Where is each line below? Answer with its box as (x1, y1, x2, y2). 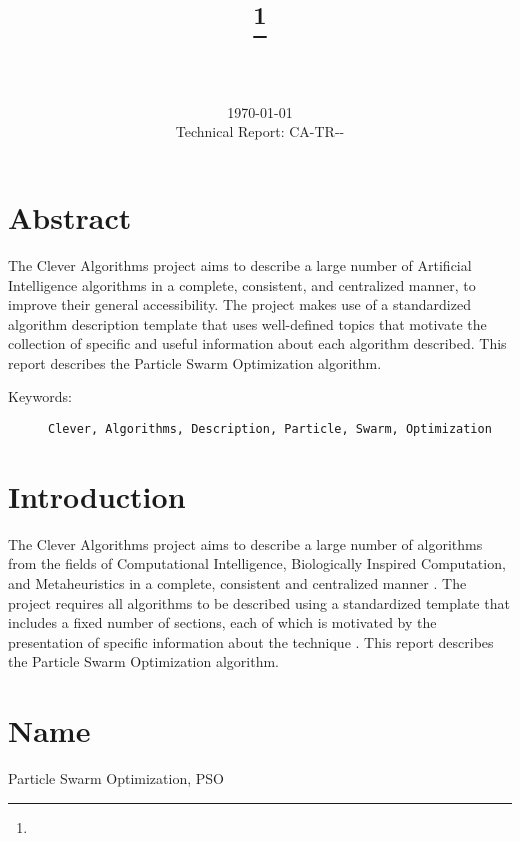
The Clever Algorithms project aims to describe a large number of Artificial (8, 254, 472, 275)
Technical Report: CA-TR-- (175, 121, 345, 142)
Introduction (8, 475, 186, 516)
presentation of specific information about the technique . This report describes (8, 631, 494, 652)
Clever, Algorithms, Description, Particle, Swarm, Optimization (48, 422, 492, 437)
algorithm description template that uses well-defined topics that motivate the (8, 313, 487, 334)
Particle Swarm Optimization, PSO (8, 768, 224, 789)
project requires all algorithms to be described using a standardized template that (8, 592, 510, 613)
